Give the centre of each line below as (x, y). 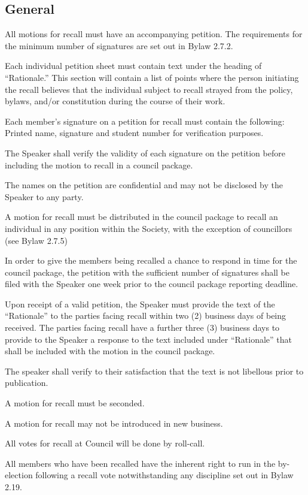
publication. (27, 383)
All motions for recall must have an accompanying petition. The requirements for (154, 34)
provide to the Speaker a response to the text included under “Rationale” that (149, 339)
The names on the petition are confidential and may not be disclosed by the (144, 185)
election (19, 475)
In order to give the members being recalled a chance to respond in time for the (151, 260)
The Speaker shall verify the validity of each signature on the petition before (145, 153)
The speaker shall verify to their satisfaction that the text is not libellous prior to (154, 371)
